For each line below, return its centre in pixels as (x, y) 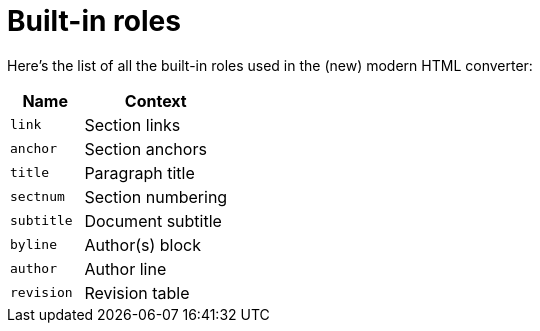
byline (33, 245)
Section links (132, 124)
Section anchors (145, 148)
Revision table (137, 292)
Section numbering (156, 196)
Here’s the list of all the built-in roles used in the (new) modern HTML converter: (270, 65)
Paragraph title (139, 172)
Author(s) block (142, 244)
